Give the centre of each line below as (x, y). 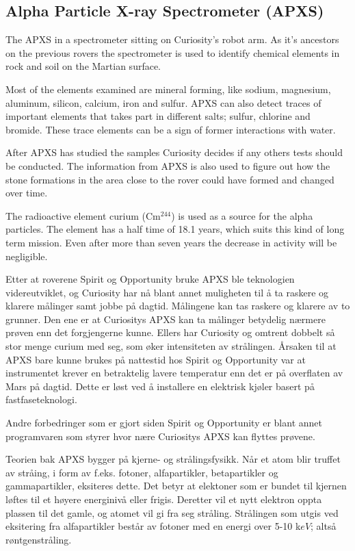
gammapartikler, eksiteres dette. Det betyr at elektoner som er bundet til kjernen (176, 486)
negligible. (27, 256)
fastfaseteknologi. (41, 399)
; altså (324, 526)
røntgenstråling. (39, 539)
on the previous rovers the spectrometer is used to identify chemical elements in (173, 52)
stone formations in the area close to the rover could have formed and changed (170, 179)
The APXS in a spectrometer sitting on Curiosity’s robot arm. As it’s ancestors (172, 39)
